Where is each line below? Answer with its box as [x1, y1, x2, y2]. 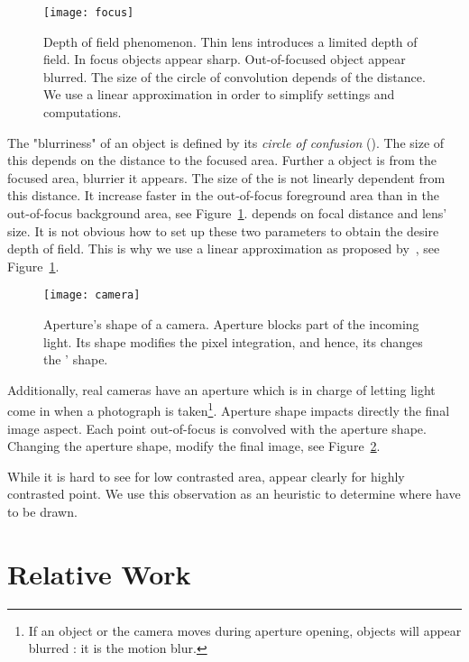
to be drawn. [7, 502, 78, 521]
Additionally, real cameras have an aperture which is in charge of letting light [7, 380, 436, 399]
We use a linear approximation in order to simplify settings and [43, 85, 395, 104]
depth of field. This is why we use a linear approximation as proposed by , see [7, 239, 440, 258]
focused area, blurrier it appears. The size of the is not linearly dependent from [7, 168, 446, 187]
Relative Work [7, 555, 191, 592]
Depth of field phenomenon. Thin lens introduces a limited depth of [43, 32, 418, 51]
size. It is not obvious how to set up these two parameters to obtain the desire [7, 221, 439, 240]
